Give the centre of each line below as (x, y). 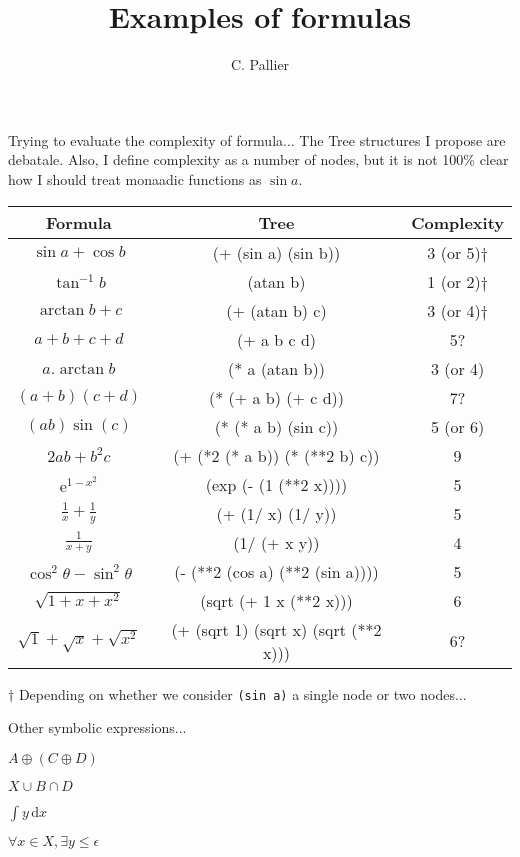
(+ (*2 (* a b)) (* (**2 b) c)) (276, 455)
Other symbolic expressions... (97, 727)
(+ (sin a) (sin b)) (276, 252)
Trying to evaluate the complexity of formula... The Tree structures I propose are (257, 139)
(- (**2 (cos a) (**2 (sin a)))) (276, 571)
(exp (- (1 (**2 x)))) (276, 484)
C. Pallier (260, 64)
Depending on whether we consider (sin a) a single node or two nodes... (242, 693)
